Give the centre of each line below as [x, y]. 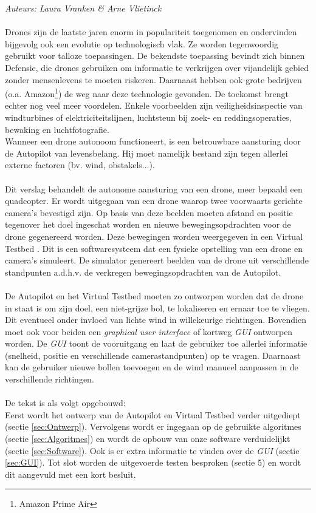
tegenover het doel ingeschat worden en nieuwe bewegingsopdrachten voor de [148, 224]
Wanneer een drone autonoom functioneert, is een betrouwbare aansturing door [153, 141]
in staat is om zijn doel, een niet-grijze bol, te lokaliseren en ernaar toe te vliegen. [157, 307]
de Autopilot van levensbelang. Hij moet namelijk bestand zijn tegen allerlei [146, 153]
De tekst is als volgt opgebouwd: [65, 403]
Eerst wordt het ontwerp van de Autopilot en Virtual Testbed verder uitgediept [153, 414]
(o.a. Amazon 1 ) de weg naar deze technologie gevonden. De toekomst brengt [147, 93]
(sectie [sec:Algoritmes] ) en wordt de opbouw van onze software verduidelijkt [148, 439]
